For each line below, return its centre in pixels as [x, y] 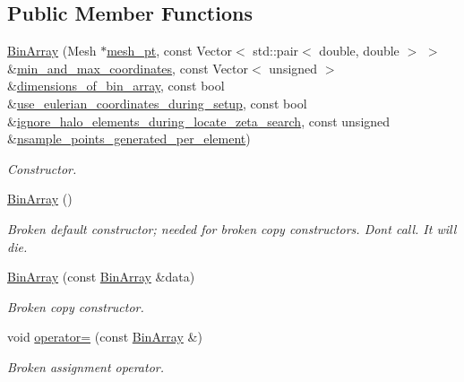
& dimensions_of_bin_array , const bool [116, 86]
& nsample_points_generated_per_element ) [129, 139]
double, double [359, 51]
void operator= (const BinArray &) [105, 337]
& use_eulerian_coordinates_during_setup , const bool [157, 103]
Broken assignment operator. [86, 366]
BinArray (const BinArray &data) [101, 277]
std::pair [276, 51]
